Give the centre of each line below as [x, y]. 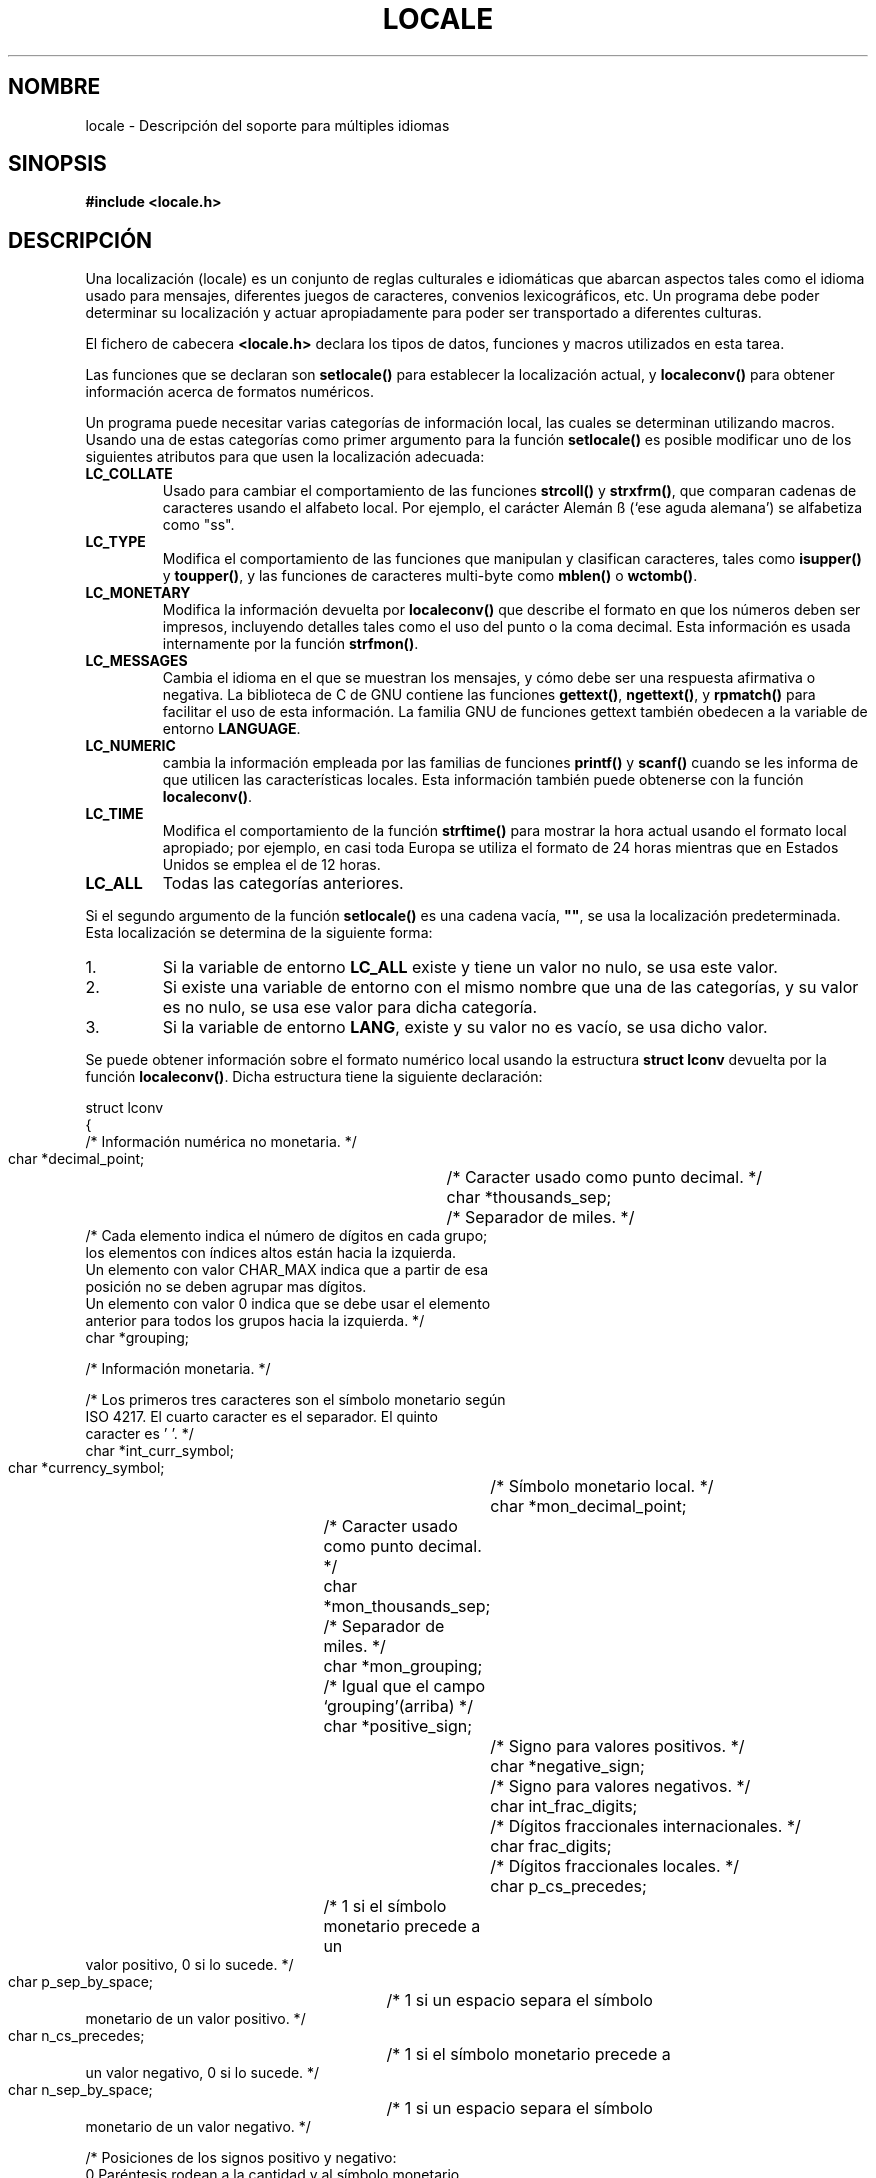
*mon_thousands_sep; [407, 1606]
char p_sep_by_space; [81, 1982]
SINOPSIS [57, 164]
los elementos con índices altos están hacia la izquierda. [271, 1253]
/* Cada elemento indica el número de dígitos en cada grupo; [286, 1236]
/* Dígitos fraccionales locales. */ [614, 1866]
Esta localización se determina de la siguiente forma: [259, 933]
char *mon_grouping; [403, 1666]
